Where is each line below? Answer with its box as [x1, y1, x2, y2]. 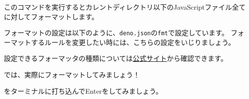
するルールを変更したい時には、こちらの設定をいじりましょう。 [31, 37, 235, 47]
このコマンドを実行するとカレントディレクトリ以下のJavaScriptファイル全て [4, 2, 246, 12]
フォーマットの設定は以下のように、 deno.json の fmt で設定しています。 [4, 28, 229, 38]
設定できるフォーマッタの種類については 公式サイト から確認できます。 [4, 53, 228, 63]
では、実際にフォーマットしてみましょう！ [4, 70, 140, 80]
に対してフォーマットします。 [4, 11, 99, 21]
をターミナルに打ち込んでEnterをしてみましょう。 [4, 85, 163, 96]
